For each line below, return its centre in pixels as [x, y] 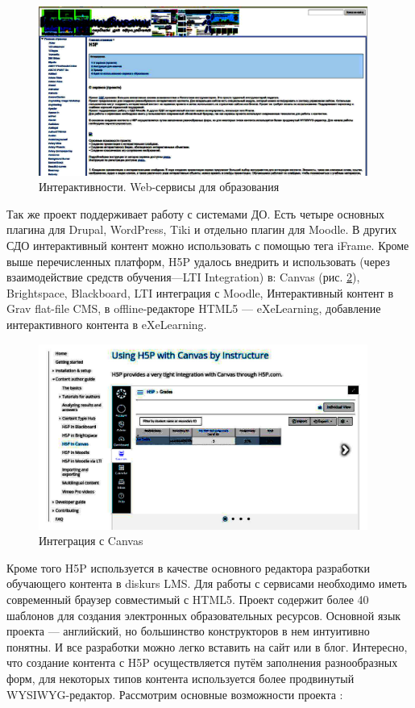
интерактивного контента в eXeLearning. [107, 325]
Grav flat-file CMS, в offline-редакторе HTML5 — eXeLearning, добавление [194, 308]
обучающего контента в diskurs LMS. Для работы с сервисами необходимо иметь [207, 583]
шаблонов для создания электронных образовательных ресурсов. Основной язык [204, 615]
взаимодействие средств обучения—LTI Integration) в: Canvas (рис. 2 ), [183, 277]
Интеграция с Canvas [91, 541]
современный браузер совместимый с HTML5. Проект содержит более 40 [188, 599]
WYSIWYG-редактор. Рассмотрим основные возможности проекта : [175, 694]
